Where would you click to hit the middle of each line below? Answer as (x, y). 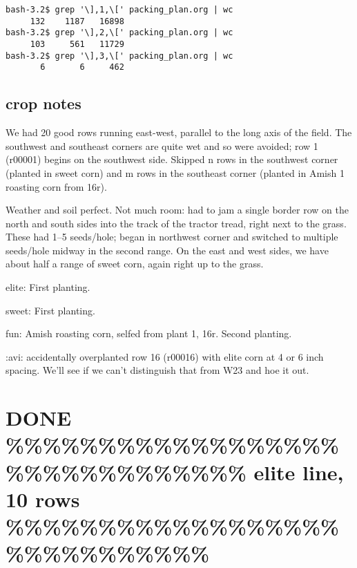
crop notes (44, 103)
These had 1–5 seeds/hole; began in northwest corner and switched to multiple (172, 237)
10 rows (43, 499)
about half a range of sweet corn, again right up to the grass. (135, 264)
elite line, (299, 472)
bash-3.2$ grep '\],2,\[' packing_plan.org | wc (119, 33)
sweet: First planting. (50, 310)
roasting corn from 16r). (56, 186)
